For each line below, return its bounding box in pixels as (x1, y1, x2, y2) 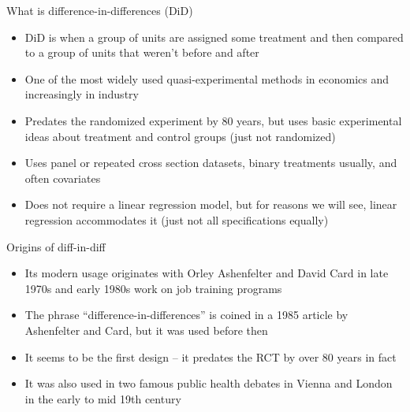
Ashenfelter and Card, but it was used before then (24, 321, 268, 338)
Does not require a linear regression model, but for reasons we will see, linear (24, 196, 397, 213)
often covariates (24, 169, 101, 186)
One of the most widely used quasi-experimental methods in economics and (24, 70, 389, 87)
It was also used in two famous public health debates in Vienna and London (24, 375, 393, 392)
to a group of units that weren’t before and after (24, 44, 259, 61)
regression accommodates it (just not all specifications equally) (24, 211, 329, 228)
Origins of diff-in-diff (6, 238, 106, 254)
